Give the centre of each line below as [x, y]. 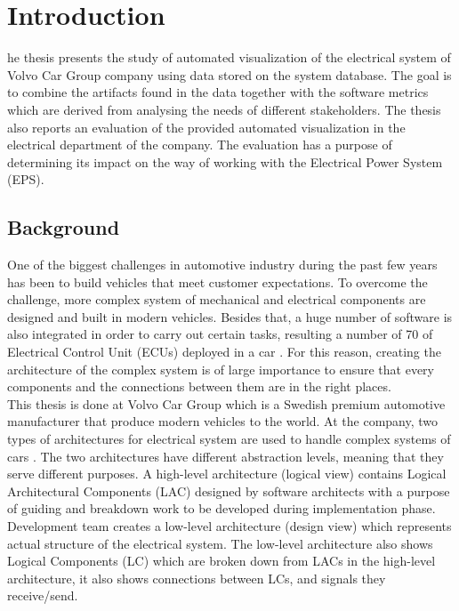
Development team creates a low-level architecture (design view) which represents [229, 525]
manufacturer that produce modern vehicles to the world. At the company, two [223, 421]
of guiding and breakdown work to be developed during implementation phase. [221, 508]
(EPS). [26, 179]
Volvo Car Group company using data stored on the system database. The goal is [229, 74]
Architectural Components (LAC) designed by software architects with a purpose [229, 490]
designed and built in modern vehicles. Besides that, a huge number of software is [230, 316]
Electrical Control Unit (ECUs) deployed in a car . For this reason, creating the [224, 352]
